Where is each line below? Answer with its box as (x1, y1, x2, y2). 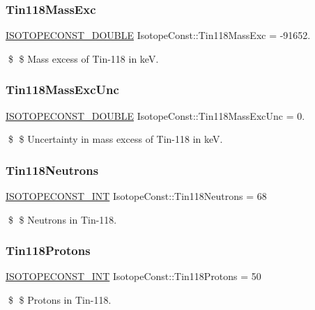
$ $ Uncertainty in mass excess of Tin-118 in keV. (8, 132, 223, 146)
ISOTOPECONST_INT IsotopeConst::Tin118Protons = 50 (6, 269, 261, 284)
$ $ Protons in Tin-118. (8, 293, 112, 307)
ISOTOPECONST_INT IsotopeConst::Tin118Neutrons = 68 (6, 189, 267, 203)
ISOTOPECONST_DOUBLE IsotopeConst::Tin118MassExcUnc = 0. (6, 108, 305, 123)
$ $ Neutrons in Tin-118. (8, 212, 117, 226)
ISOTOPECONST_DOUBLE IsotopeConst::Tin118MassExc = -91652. (6, 28, 311, 42)
